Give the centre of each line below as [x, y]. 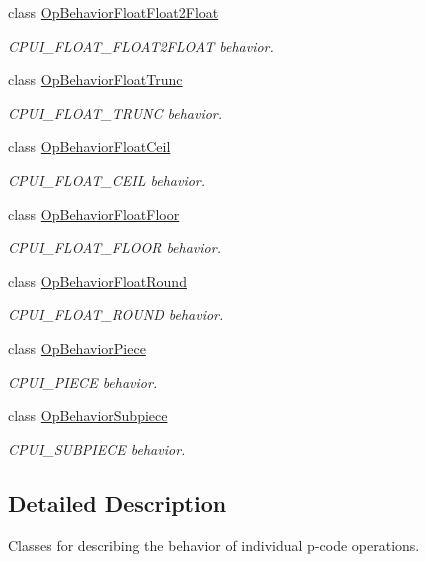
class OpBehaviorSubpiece [88, 415]
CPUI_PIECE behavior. [83, 381]
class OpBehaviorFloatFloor [94, 213]
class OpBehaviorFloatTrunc [95, 79]
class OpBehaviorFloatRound [97, 280]
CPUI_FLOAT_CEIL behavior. [107, 179]
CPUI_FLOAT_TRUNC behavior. [115, 112]
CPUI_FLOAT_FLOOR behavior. [114, 247]
